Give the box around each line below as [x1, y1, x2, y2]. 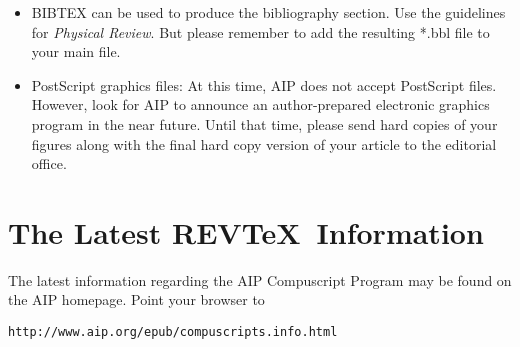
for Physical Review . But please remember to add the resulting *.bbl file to [31, 21, 490, 42]
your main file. [31, 41, 121, 62]
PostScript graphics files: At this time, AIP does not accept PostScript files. [31, 74, 497, 95]
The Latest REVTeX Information [8, 211, 484, 252]
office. [31, 153, 67, 174]
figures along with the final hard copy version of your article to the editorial [31, 133, 497, 154]
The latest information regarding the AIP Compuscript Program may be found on [8, 269, 512, 290]
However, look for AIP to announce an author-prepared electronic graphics [31, 94, 490, 115]
